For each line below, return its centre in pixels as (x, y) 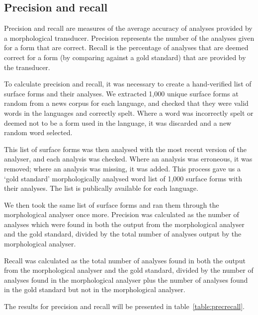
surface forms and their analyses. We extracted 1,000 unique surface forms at (121, 93)
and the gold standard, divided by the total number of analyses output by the (123, 234)
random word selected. (38, 132)
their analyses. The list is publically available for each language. (101, 188)
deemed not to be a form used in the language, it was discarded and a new (118, 122)
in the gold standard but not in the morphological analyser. (95, 289)
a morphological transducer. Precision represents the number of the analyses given (129, 38)
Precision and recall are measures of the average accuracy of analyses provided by (128, 28)
